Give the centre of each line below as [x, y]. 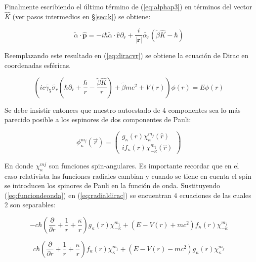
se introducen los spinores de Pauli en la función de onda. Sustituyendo [112, 185]
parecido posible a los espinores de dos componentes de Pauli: [98, 119]
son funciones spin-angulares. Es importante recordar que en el [144, 165]
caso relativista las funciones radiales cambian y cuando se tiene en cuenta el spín [128, 176]
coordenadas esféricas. [38, 65]
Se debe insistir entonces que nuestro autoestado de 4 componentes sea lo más [123, 110]
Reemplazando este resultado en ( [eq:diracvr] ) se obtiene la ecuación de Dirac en [127, 55]
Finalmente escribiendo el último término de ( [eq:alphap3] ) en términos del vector [128, 6]
